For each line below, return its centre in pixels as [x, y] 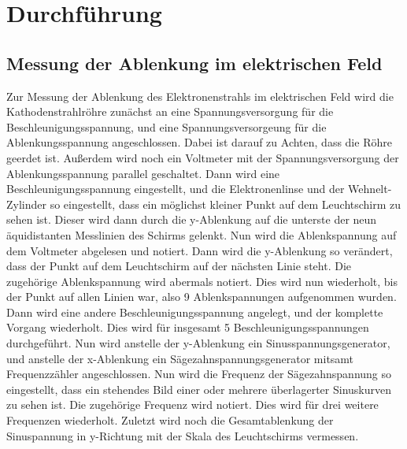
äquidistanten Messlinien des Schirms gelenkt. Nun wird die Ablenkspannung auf [202, 234]
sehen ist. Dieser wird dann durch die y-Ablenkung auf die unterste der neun [192, 219]
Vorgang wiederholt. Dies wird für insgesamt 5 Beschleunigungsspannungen [188, 327]
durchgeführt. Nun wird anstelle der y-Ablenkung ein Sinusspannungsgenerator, [198, 343]
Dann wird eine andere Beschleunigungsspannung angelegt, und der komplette [195, 312]
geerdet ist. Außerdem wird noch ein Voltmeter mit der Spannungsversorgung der [203, 157]
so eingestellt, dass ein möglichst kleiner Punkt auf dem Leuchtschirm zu [226, 204]
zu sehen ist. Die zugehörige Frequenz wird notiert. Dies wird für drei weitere [192, 404]
